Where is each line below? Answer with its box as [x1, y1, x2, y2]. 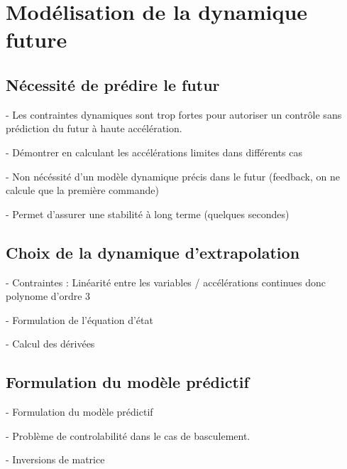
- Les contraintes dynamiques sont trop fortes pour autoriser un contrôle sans [6, 107, 342, 122]
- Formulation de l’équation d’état [6, 312, 153, 327]
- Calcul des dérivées [6, 336, 95, 351]
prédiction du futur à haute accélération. [6, 121, 182, 136]
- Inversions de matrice [6, 452, 105, 467]
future [6, 25, 67, 54]
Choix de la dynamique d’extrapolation [6, 241, 300, 263]
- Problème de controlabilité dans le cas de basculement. [6, 428, 250, 443]
